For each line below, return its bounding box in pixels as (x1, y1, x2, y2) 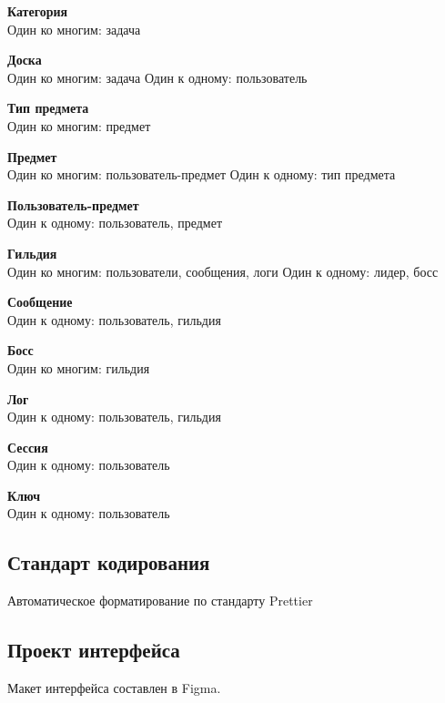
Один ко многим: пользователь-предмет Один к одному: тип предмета (7, 165, 396, 184)
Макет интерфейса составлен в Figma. (7, 678, 221, 698)
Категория (7, 2, 68, 20)
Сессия (7, 437, 48, 456)
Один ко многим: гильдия (7, 358, 150, 377)
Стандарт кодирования (7, 548, 210, 576)
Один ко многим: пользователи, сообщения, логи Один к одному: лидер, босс (7, 261, 439, 280)
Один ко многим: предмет (7, 116, 151, 135)
